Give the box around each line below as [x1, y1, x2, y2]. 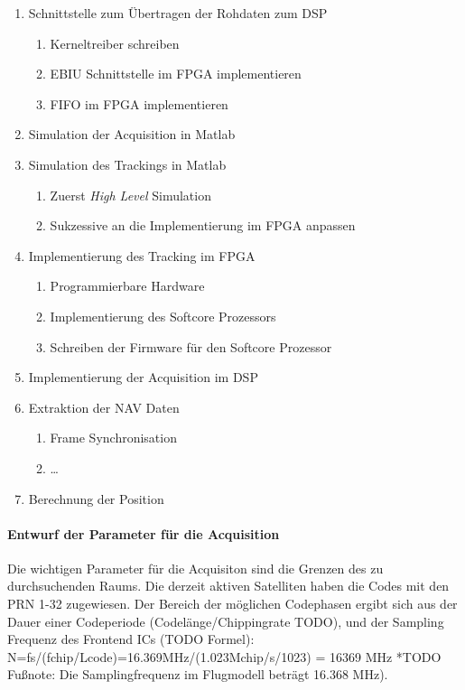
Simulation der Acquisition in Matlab [28, 125, 236, 144]
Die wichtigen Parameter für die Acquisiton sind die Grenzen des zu [7, 558, 384, 577]
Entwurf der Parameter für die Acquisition [7, 524, 280, 543]
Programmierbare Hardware [50, 276, 205, 295]
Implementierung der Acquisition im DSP [28, 368, 258, 387]
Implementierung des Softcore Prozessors [50, 306, 276, 325]
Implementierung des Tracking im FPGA [28, 246, 256, 265]
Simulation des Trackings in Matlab [28, 154, 227, 173]
